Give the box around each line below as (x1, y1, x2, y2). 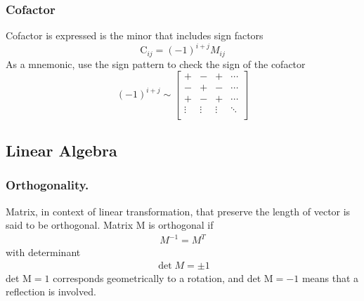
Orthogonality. (6, 176, 89, 194)
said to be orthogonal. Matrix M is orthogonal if (6, 218, 214, 232)
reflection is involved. (6, 284, 96, 299)
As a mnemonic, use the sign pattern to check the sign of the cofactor (6, 56, 306, 71)
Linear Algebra (6, 139, 117, 161)
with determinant (6, 245, 81, 260)
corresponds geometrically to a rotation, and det (53, 270, 261, 285)
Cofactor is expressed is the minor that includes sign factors (6, 28, 264, 43)
